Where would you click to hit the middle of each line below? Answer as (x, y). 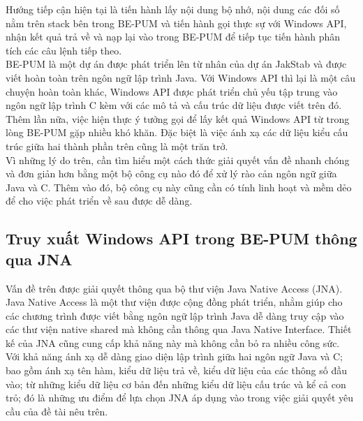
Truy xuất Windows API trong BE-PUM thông (181, 238)
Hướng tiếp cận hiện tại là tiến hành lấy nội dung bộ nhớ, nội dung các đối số (173, 9)
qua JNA (39, 259)
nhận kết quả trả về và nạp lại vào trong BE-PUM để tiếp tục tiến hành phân (173, 37)
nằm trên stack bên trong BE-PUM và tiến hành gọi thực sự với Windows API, (176, 23)
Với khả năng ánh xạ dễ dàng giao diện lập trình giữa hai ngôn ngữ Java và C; (174, 356)
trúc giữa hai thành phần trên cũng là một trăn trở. (117, 146)
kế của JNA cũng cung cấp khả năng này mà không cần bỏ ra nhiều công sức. (173, 342)
